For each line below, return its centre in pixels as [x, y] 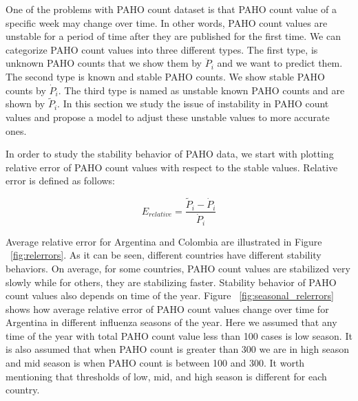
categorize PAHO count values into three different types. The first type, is [162, 49]
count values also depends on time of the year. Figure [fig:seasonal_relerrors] [170, 295]
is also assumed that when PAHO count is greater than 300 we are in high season [177, 349]
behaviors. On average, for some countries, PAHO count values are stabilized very [178, 268]
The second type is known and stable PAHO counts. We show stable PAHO [166, 76]
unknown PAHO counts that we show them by [104, 63]
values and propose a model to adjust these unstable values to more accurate [168, 117]
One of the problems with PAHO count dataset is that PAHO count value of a [171, 9]
